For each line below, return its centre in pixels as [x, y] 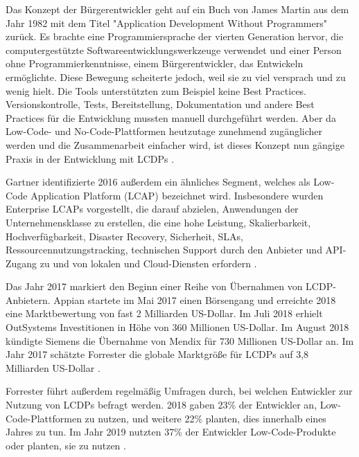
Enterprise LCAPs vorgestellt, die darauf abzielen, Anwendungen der [152, 209]
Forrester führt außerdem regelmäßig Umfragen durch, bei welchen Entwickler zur [179, 391]
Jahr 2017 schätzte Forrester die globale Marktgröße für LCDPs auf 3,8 [157, 354]
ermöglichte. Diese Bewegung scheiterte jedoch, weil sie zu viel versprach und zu [176, 77]
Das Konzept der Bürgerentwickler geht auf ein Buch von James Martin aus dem [177, 9]
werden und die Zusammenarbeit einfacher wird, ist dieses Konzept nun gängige [175, 144]
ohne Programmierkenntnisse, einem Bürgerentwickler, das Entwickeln [155, 63]
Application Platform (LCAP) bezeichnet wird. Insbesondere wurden [177, 195]
